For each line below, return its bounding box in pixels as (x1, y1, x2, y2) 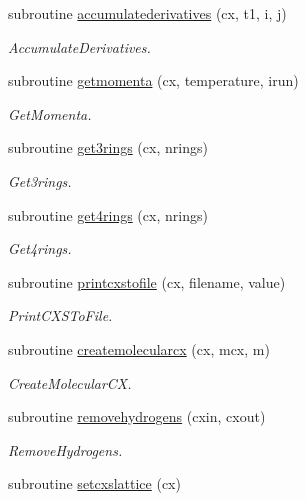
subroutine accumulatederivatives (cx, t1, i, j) (8, 3, 287, 23)
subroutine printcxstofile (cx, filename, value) (8, 271, 286, 292)
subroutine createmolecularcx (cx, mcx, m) (8, 338, 270, 359)
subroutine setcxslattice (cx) (8, 473, 181, 494)
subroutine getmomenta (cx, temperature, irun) (8, 70, 299, 91)
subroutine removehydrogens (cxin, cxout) (8, 406, 266, 427)
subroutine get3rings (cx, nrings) (8, 137, 208, 158)
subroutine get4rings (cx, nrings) (8, 204, 208, 225)
